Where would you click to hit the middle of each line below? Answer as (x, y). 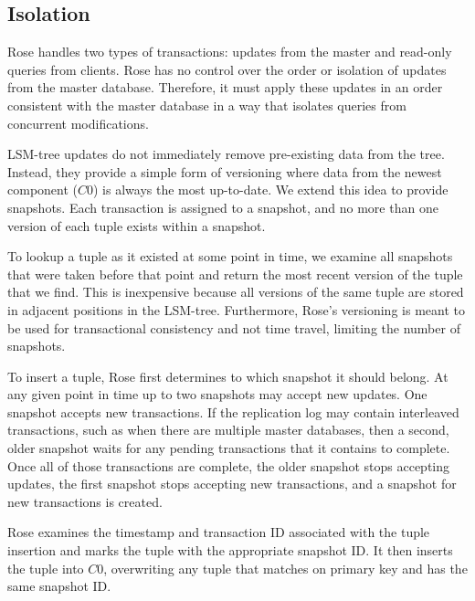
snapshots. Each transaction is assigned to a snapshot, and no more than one (223, 207)
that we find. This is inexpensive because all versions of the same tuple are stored (236, 292)
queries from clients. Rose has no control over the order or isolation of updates (227, 69)
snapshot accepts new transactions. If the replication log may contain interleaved (233, 411)
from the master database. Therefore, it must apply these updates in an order (225, 87)
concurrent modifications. (78, 123)
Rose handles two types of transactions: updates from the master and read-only (230, 52)
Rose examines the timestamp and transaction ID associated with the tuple (219, 532)
